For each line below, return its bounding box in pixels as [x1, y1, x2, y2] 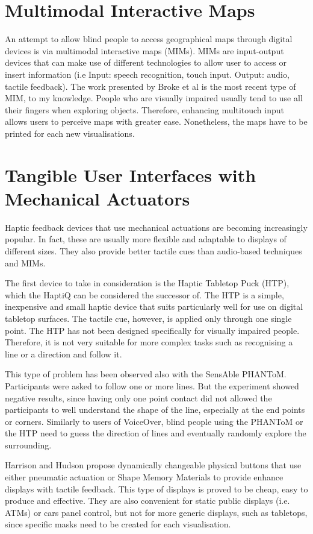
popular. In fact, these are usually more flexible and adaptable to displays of [5, 233, 287, 245]
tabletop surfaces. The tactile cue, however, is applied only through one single [5, 312, 292, 324]
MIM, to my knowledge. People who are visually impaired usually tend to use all [5, 92, 303, 104]
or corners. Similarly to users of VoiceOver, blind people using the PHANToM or [5, 415, 303, 427]
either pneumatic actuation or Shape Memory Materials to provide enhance [5, 471, 284, 483]
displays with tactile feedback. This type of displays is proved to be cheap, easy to [5, 482, 308, 495]
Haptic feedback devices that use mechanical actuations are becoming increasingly [5, 221, 308, 233]
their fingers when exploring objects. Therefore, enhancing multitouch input [5, 103, 284, 116]
